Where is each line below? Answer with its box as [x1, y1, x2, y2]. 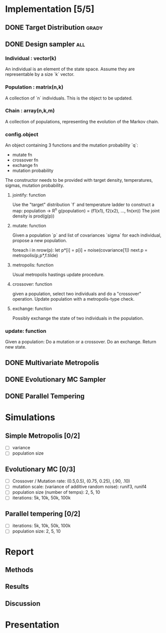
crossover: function [12, 281, 53, 287]
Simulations [5, 412, 55, 423]
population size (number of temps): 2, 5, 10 [12, 489, 101, 495]
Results [5, 582, 29, 591]
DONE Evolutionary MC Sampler [5, 375, 106, 383]
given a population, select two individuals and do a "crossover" [12, 291, 142, 297]
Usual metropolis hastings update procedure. [12, 271, 105, 277]
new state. [5, 344, 27, 350]
